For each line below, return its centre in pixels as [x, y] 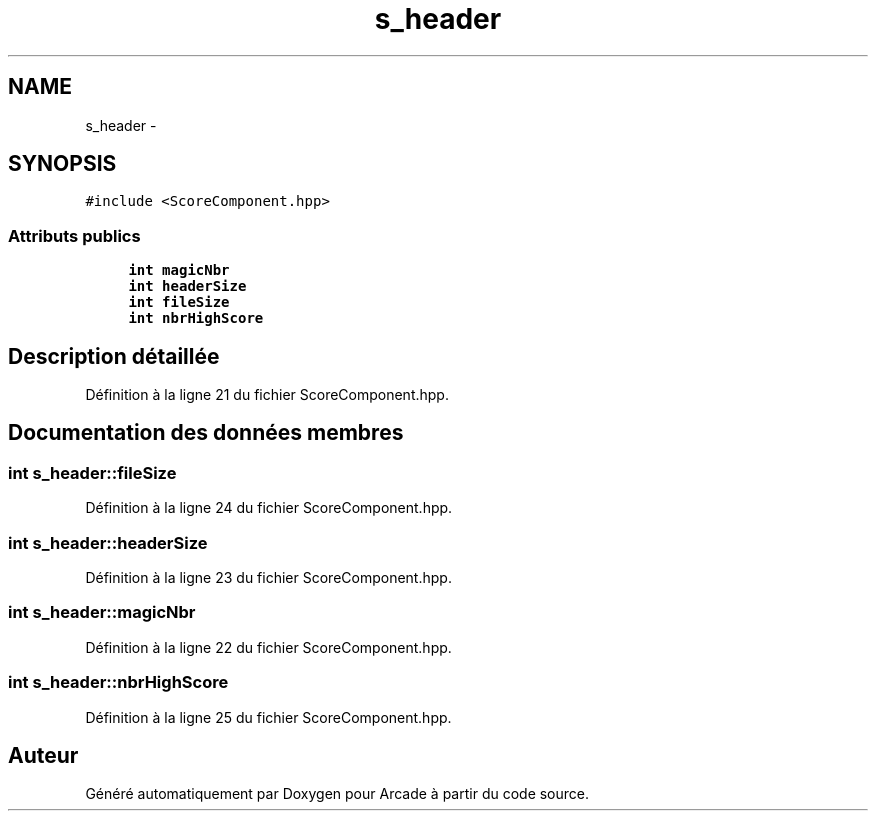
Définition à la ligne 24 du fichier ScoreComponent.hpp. [269, 508]
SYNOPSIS [62, 164]
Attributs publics [74, 235]
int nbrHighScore [196, 318]
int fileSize [179, 302]
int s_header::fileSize [92, 472]
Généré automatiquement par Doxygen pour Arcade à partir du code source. [337, 794]
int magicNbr [179, 270]
